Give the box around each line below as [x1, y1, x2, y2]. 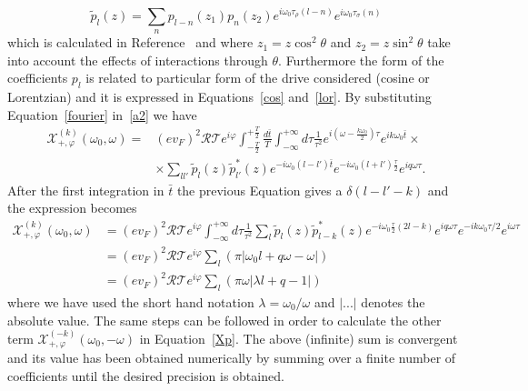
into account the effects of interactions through [7, 50, 268, 69]
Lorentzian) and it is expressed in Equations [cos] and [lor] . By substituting [7, 87, 432, 106]
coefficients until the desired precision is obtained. [7, 366, 284, 386]
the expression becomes [7, 198, 137, 217]
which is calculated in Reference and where [7, 33, 254, 52]
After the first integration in [7, 180, 164, 199]
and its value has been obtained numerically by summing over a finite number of [7, 348, 456, 367]
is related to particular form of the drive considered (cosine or [85, 68, 430, 87]
